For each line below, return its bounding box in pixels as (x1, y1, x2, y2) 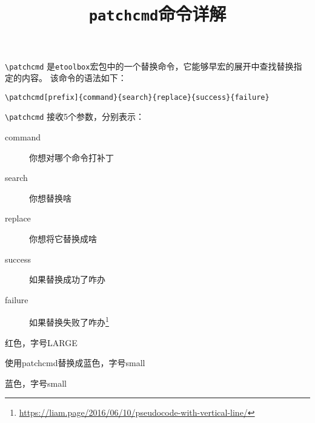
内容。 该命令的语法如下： (21, 71, 127, 84)
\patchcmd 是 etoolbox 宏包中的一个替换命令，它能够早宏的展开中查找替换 (5, 59, 294, 72)
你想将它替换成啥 (29, 232, 97, 245)
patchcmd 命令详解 (88, 1, 227, 26)
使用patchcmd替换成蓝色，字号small (5, 356, 145, 369)
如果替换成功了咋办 (29, 273, 105, 286)
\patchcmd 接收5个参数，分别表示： (5, 110, 145, 123)
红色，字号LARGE (5, 336, 78, 349)
